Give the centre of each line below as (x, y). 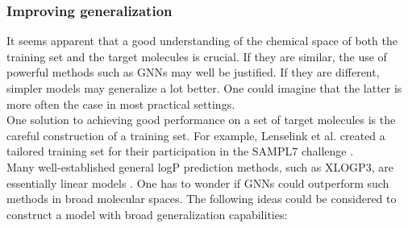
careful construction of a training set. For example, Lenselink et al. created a (196, 135)
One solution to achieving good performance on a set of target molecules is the (201, 120)
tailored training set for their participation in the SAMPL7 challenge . (180, 151)
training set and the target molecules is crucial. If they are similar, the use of (197, 56)
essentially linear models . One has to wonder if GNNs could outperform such (198, 182)
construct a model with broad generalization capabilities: (147, 214)
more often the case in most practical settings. (121, 104)
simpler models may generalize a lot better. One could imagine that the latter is (204, 88)
